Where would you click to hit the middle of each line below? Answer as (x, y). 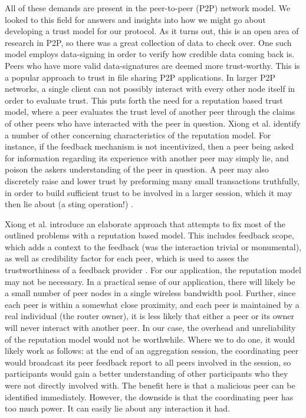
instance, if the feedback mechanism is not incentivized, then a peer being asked (149, 146)
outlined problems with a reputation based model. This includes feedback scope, (149, 235)
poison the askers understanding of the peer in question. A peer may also (137, 169)
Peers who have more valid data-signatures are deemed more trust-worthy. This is (152, 65)
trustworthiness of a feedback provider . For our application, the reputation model (153, 270)
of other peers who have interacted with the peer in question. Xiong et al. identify (153, 123)
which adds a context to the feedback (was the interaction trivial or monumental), (153, 246)
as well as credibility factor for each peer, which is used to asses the (127, 258)
